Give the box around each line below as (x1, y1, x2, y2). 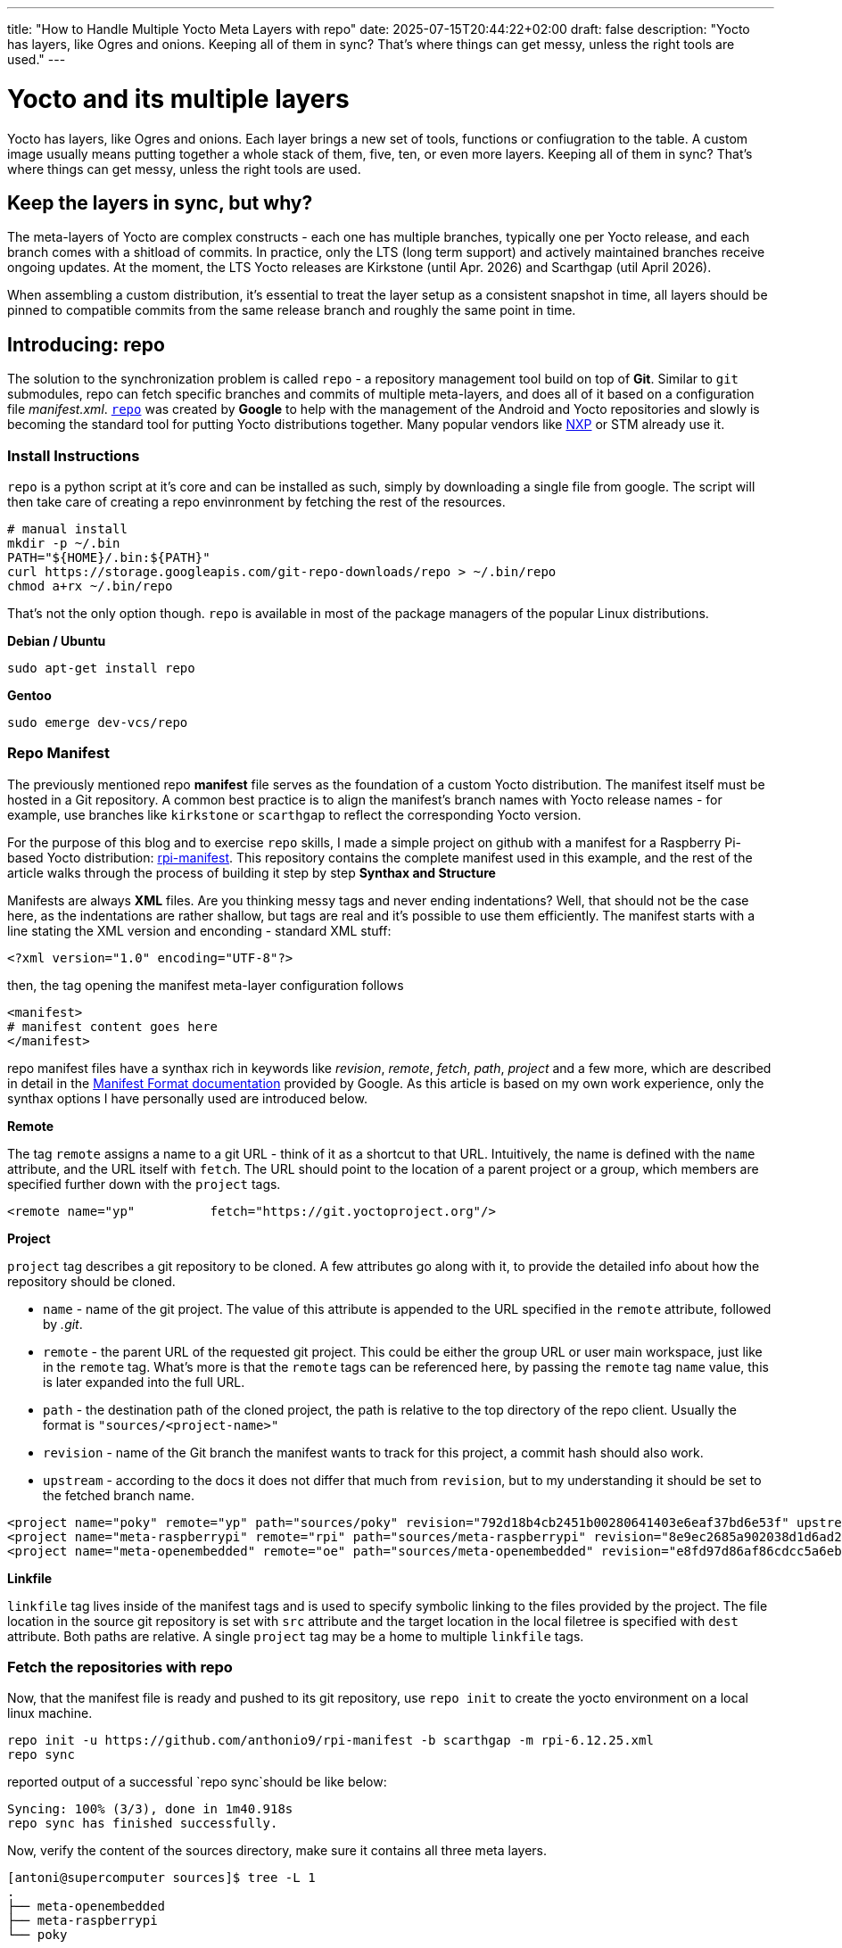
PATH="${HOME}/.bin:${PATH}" (7, 549, 210, 565)
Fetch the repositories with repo (7, 1658, 233, 1677)
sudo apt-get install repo (7, 660, 195, 675)
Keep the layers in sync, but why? (7, 191, 313, 214)
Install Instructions (7, 446, 140, 465)
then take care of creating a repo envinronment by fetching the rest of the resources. (7, 493, 506, 509)
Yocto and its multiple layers (7, 83, 350, 114)
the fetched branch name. (43, 1487, 195, 1503)
